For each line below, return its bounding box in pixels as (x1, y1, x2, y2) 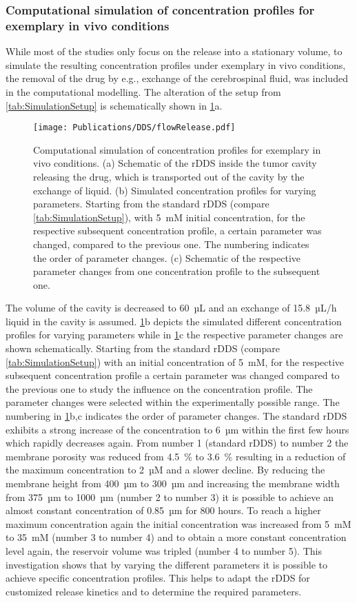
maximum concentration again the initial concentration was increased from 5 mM (6, 516, 351, 531)
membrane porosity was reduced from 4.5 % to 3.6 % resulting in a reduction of (6, 449, 346, 463)
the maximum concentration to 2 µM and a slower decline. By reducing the (6, 462, 325, 477)
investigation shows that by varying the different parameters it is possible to (6, 557, 327, 571)
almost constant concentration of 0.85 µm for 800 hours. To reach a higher (6, 503, 321, 518)
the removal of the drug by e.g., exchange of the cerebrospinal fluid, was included (6, 71, 348, 85)
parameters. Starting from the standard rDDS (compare (33, 196, 269, 211)
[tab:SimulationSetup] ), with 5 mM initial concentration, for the (33, 209, 305, 224)
